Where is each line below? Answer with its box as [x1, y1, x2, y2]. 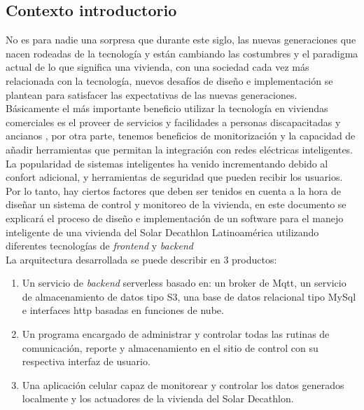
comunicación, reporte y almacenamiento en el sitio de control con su [22, 340, 318, 355]
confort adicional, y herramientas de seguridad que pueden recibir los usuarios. [6, 170, 343, 184]
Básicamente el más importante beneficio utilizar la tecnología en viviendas [6, 101, 328, 116]
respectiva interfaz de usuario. [22, 354, 150, 369]
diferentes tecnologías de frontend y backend [6, 238, 193, 253]
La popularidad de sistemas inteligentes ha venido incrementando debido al [6, 156, 328, 170]
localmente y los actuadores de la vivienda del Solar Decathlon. [22, 391, 294, 406]
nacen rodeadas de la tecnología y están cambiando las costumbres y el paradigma [6, 46, 358, 60]
